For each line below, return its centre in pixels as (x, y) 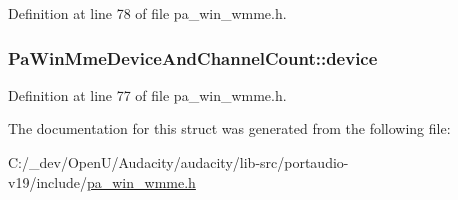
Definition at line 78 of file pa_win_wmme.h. (147, 13)
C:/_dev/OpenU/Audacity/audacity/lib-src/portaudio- (178, 162)
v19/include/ (47, 181)
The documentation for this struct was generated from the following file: (229, 128)
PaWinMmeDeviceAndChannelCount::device (193, 57)
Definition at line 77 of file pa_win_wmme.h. (147, 94)
